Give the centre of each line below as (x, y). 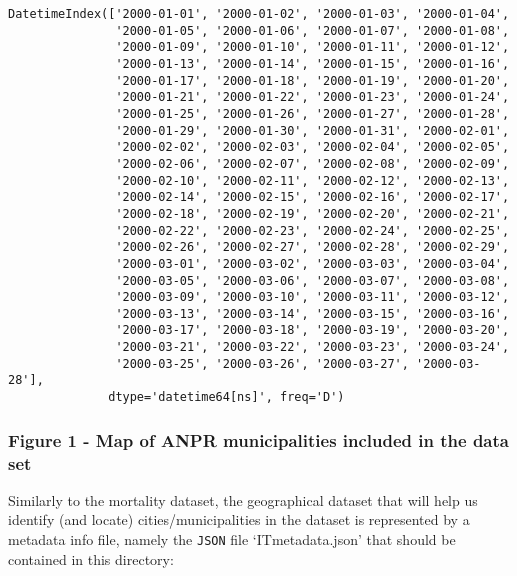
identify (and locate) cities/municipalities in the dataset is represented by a (239, 519)
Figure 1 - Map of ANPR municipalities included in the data (258, 439)
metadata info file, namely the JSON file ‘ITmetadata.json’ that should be (232, 539)
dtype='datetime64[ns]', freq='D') (226, 397)
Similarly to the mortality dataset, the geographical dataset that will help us (243, 499)
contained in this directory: (91, 558)
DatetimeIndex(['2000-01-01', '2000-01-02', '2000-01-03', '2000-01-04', (259, 14)
